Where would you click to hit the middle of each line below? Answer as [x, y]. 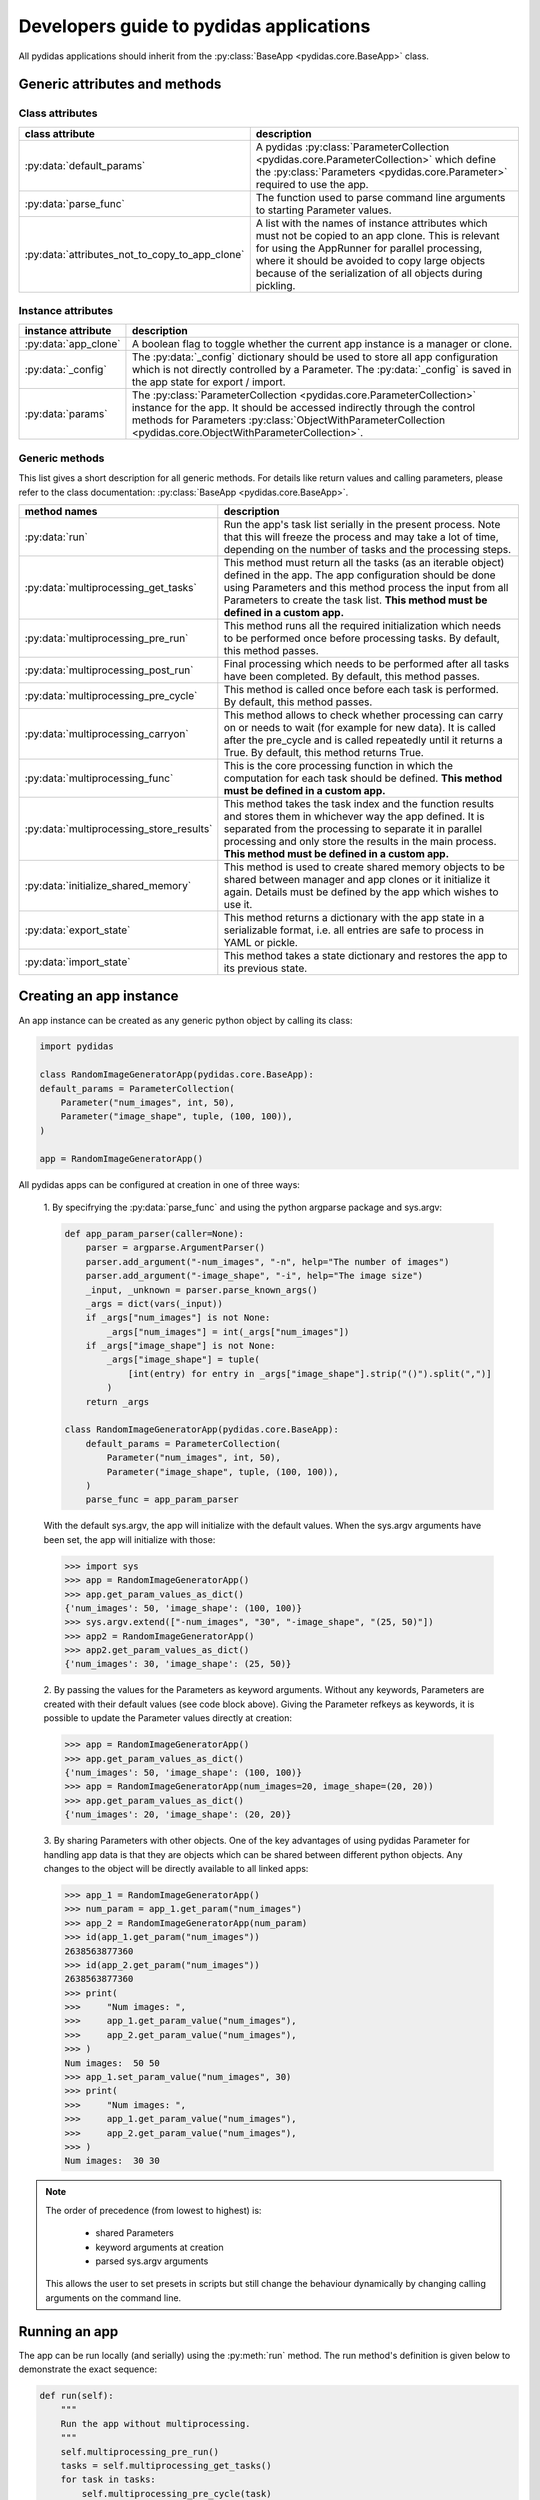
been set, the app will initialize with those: [129, 1539]
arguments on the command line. [113, 2297]
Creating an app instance [98, 996]
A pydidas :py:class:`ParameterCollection [352, 147]
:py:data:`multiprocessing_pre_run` [106, 638]
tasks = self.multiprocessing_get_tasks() [166, 2465]
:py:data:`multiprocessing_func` [99, 778]
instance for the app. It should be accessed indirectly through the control [303, 408]
